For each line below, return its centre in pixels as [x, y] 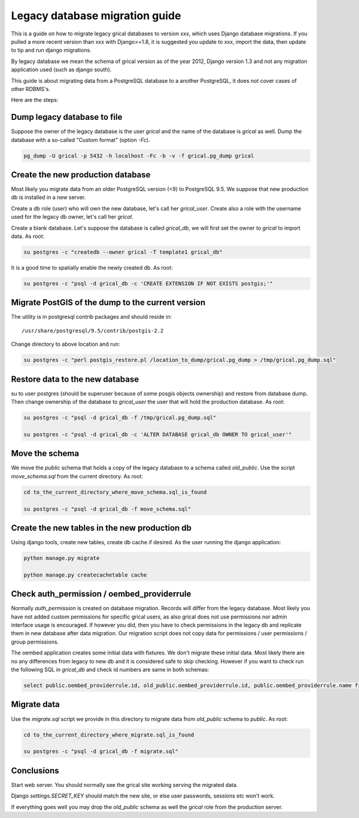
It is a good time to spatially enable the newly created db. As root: [92, 267]
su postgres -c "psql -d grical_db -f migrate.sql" [101, 751]
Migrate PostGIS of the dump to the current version [108, 303]
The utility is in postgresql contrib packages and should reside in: [92, 317]
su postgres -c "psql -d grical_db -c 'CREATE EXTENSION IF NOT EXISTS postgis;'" [148, 283]
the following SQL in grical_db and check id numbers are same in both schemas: [110, 670]
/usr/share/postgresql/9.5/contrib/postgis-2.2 [93, 330]
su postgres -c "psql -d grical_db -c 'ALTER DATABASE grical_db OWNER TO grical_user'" [158, 434]
